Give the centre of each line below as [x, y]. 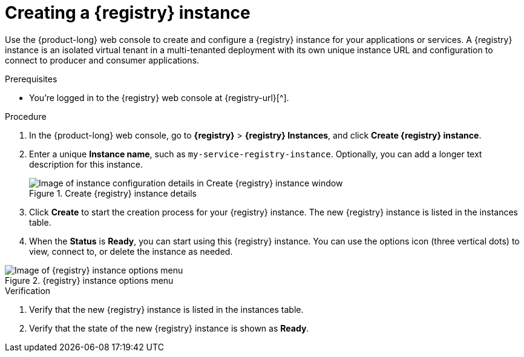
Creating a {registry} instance [128, 13]
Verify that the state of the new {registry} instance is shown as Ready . [169, 328]
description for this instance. [86, 164]
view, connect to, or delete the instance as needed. [131, 251]
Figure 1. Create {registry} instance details [113, 193]
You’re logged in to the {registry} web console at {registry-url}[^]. [159, 97]
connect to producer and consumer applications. [102, 60]
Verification [28, 290]
